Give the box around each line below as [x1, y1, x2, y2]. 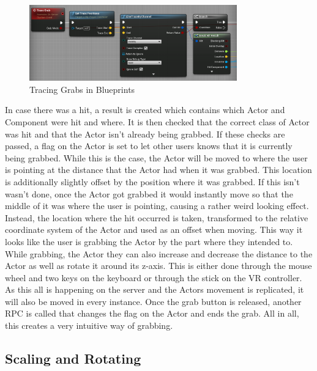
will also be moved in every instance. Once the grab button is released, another [5, 295, 302, 307]
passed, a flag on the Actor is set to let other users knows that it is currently [5, 139, 293, 152]
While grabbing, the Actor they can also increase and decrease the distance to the [5, 247, 313, 260]
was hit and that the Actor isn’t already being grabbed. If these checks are [5, 127, 285, 140]
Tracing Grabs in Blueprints [29, 83, 135, 95]
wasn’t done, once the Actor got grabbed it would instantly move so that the [5, 187, 293, 200]
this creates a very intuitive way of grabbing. [5, 319, 173, 332]
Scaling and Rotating [5, 349, 141, 368]
